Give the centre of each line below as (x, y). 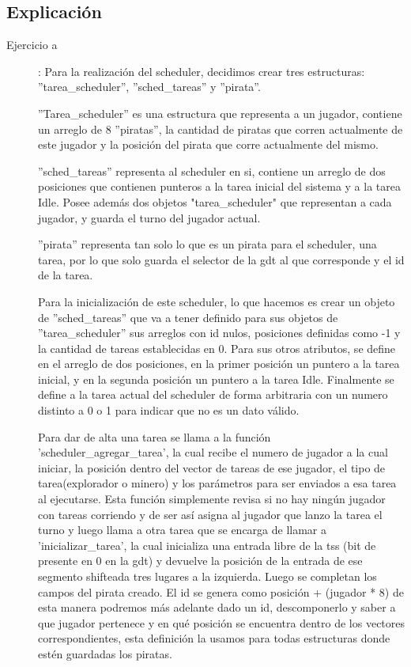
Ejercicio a (32, 45)
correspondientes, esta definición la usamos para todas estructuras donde (214, 638)
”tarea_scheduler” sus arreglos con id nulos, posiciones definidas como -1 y (219, 333)
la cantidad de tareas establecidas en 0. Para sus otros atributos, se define (217, 348)
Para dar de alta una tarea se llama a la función (155, 436)
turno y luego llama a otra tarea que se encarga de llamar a (183, 530)
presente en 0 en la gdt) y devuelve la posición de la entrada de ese (200, 561)
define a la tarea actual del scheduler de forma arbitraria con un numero (213, 394)
